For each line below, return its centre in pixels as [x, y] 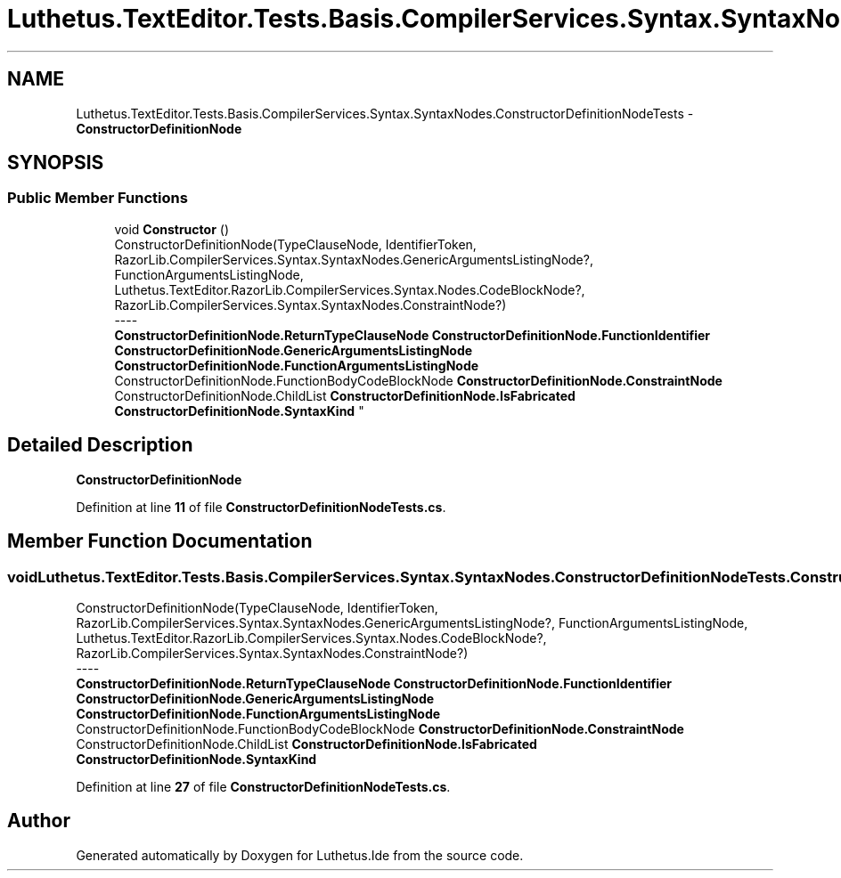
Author [39, 821]
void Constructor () [171, 229]
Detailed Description [100, 445]
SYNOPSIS [56, 163]
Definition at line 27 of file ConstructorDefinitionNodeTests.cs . [263, 786]
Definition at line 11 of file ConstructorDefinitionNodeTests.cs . [261, 507]
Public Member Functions [98, 198]
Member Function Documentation [160, 541]
